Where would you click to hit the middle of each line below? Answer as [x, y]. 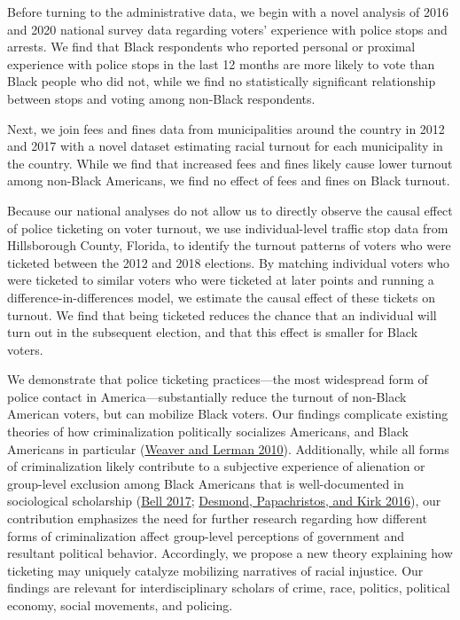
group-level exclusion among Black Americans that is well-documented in [206, 483]
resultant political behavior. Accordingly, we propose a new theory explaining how [230, 553]
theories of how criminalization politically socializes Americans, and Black [208, 432]
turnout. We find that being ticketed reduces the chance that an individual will [222, 314]
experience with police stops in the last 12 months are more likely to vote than [221, 63]
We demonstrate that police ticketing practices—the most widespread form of [218, 379]
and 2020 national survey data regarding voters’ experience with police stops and [227, 29]
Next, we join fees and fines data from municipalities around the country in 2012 [226, 128]
